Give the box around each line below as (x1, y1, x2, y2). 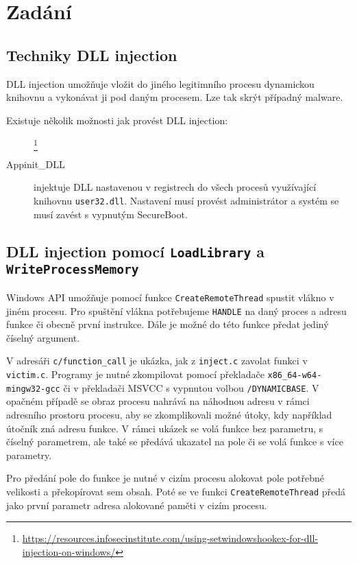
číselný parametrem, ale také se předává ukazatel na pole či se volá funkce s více (6, 434, 343, 449)
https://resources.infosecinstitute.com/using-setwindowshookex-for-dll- (22, 531, 319, 545)
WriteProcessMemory (6, 262, 139, 277)
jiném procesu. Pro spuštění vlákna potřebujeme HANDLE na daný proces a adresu (6, 303, 347, 318)
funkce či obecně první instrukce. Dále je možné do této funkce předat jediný (6, 317, 329, 331)
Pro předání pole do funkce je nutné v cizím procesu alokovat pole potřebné (6, 471, 325, 485)
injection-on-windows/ (22, 544, 116, 559)
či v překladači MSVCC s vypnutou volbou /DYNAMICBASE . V (63, 380, 319, 395)
